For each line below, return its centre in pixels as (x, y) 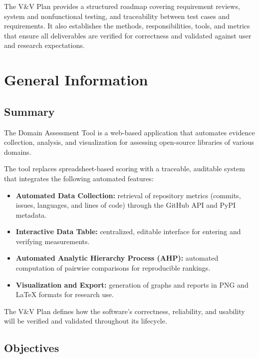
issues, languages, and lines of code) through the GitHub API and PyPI (126, 205)
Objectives (32, 348)
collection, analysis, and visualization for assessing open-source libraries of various (129, 142)
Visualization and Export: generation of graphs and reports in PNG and (132, 284)
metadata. (31, 214)
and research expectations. (44, 45)
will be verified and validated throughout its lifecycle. (86, 321)
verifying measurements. (53, 241)
